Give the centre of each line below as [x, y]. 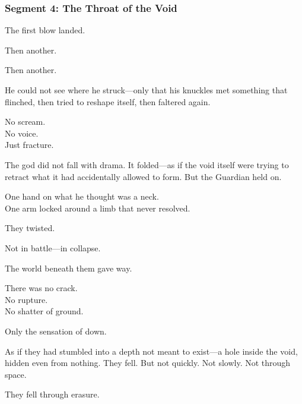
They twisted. [30, 228]
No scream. [25, 121]
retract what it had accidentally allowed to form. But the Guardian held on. [143, 176]
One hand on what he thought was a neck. [82, 196]
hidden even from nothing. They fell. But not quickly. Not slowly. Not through [148, 363]
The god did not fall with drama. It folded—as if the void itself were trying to [147, 164]
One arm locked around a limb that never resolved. [98, 208]
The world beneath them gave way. [69, 268]
